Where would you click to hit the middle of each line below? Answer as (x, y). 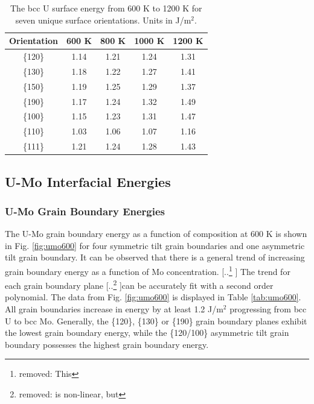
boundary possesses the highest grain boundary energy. (107, 344)
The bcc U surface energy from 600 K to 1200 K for (106, 8)
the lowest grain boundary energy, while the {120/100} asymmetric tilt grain (147, 333)
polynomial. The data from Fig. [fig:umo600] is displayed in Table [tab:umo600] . (153, 297)
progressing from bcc (268, 309)
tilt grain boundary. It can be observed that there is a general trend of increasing (155, 257)
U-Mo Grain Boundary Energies (85, 211)
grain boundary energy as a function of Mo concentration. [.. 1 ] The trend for (148, 270)
